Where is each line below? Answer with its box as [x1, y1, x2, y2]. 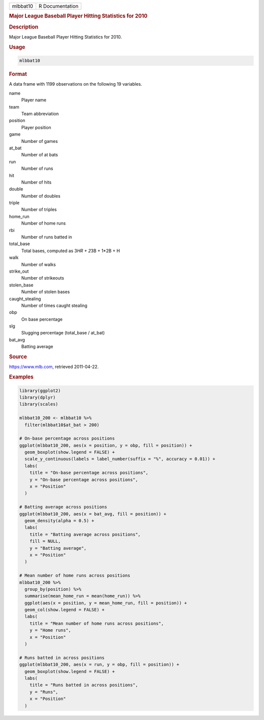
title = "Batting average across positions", [29, 532, 141, 537]
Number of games [21, 138, 58, 144]
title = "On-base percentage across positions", [29, 470, 149, 476]
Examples [9, 373, 34, 380]
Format [9, 71, 27, 78]
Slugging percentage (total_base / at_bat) [21, 330, 105, 336]
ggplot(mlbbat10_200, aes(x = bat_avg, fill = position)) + [19, 511, 167, 516]
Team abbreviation [21, 111, 59, 116]
